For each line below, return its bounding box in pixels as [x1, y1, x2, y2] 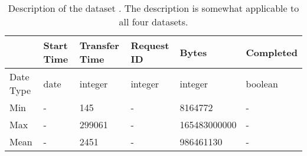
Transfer [79, 38, 119, 52]
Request [130, 38, 169, 52]
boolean [246, 76, 278, 90]
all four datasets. [119, 15, 188, 28]
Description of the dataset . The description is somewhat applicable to [8, 1, 299, 15]
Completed [246, 45, 298, 59]
